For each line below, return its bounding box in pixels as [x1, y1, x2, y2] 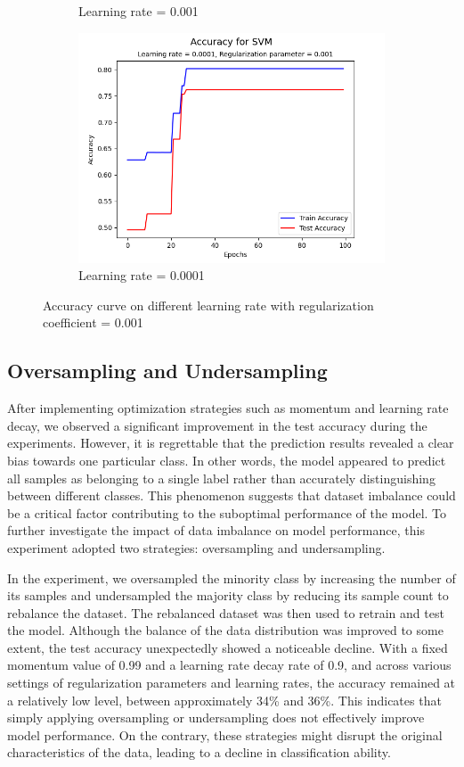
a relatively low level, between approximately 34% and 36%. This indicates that [7, 690, 442, 709]
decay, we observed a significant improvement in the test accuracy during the [7, 416, 427, 434]
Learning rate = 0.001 [78, 2, 199, 20]
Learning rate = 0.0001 [78, 266, 205, 285]
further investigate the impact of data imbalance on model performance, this [7, 521, 425, 540]
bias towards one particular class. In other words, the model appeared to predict [7, 450, 446, 469]
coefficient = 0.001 [43, 313, 143, 332]
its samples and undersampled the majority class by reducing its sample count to [7, 586, 449, 605]
